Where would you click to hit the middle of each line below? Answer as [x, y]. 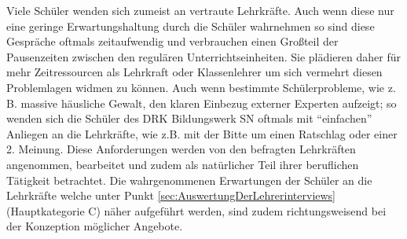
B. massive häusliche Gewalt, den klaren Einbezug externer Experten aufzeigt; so [202, 103]
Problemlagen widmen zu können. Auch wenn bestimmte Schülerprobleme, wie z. [201, 87]
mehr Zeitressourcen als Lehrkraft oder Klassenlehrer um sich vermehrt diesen [194, 72]
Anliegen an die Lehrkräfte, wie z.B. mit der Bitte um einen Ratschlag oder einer [202, 133]
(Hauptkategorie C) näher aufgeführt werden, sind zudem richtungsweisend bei [196, 210]
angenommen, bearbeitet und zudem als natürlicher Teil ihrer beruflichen [183, 164]
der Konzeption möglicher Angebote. [95, 226]
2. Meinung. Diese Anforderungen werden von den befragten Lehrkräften [181, 149]
